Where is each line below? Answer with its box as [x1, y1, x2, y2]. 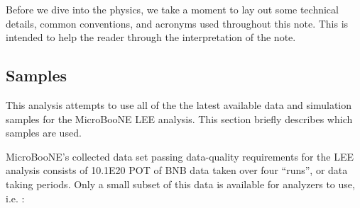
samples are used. [6, 125, 82, 140]
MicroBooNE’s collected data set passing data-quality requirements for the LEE [6, 149, 354, 163]
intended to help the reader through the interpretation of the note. [6, 30, 296, 45]
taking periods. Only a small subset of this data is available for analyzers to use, [6, 176, 355, 191]
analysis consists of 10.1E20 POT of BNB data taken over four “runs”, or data [6, 163, 348, 178]
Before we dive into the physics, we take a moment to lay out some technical [6, 2, 339, 16]
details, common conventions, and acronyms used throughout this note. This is [6, 16, 349, 30]
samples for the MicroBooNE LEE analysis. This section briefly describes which [6, 111, 353, 126]
